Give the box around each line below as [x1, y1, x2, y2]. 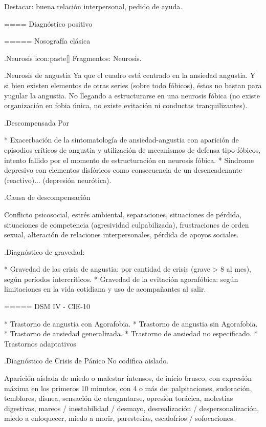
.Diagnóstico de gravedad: [4, 246, 85, 257]
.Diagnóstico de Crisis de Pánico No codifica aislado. [4, 355, 169, 366]
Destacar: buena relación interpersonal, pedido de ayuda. [4, 1, 183, 11]
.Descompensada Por [4, 117, 69, 128]
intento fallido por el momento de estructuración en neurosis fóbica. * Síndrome [4, 154, 254, 165]
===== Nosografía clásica [4, 35, 91, 46]
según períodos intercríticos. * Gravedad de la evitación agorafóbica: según [4, 273, 238, 284]
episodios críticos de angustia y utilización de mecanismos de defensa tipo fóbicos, [4, 144, 261, 155]
